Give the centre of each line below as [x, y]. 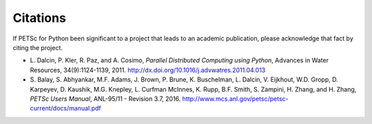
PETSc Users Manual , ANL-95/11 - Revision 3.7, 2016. [105, 99]
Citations [40, 18]
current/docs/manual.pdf [65, 108]
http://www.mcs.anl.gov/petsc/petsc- [235, 99]
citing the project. [38, 47]
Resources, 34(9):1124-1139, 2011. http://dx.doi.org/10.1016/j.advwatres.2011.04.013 [148, 70]
